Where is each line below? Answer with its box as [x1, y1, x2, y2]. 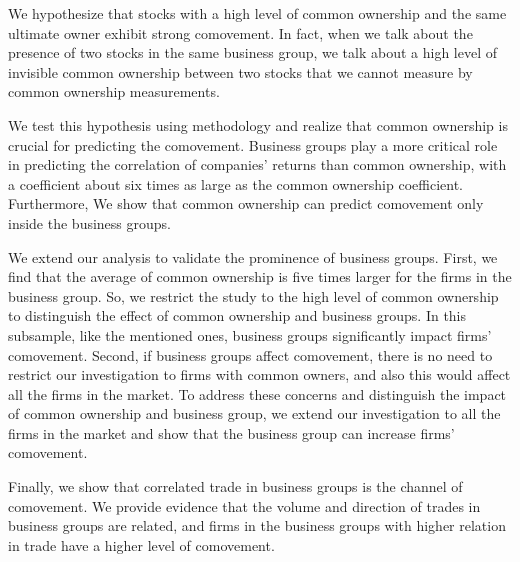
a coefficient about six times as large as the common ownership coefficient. [8, 173, 463, 194]
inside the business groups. [8, 212, 171, 233]
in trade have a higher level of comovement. [8, 534, 275, 555]
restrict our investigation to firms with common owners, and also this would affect [8, 364, 511, 385]
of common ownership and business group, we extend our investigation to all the [8, 403, 501, 424]
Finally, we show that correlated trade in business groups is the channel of [8, 476, 463, 497]
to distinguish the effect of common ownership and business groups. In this [8, 305, 467, 326]
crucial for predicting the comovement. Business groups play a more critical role [8, 134, 498, 155]
